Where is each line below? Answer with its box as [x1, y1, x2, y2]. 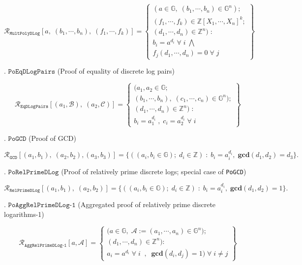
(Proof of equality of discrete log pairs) [57, 66, 175, 76]
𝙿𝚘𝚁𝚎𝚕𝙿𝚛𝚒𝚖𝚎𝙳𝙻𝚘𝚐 [8, 168, 59, 176]
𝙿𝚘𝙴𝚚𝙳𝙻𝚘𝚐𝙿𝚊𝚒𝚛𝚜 [8, 68, 56, 76]
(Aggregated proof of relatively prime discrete [78, 199, 216, 210]
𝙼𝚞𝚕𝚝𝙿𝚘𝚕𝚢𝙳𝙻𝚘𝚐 [9, 31, 40, 36]
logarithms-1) [4, 209, 44, 219]
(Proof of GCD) [28, 133, 76, 143]
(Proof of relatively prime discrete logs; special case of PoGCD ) [61, 166, 246, 176]
